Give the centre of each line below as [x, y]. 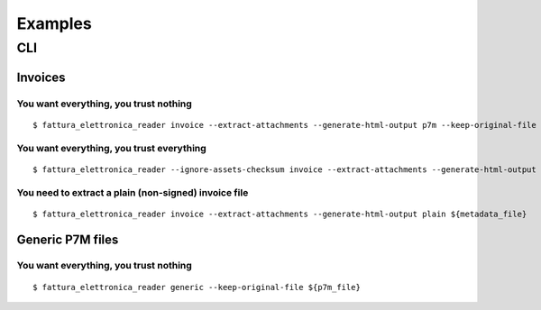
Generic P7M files [68, 239]
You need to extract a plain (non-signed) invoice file [133, 192]
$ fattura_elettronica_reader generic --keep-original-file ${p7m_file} [197, 287]
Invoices [41, 77]
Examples [54, 23]
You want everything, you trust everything [111, 148]
